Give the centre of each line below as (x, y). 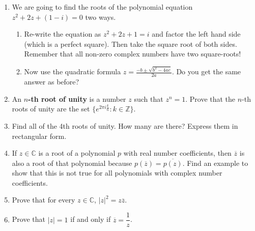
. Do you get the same (206, 71)
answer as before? (52, 82)
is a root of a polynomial (77, 153)
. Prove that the (210, 98)
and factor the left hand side (196, 34)
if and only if (91, 219)
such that (149, 98)
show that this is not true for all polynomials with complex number (117, 173)
